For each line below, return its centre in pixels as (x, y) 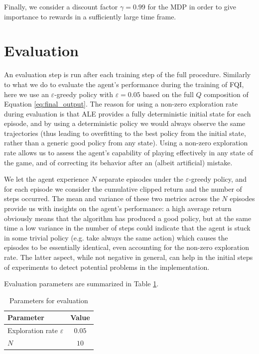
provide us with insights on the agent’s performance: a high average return (118, 208)
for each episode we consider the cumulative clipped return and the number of (123, 188)
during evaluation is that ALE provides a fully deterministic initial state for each (128, 113)
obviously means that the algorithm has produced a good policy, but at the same (128, 218)
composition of (226, 94)
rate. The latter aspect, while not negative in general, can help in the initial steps (129, 257)
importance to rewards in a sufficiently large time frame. (90, 16)
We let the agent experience (46, 179)
